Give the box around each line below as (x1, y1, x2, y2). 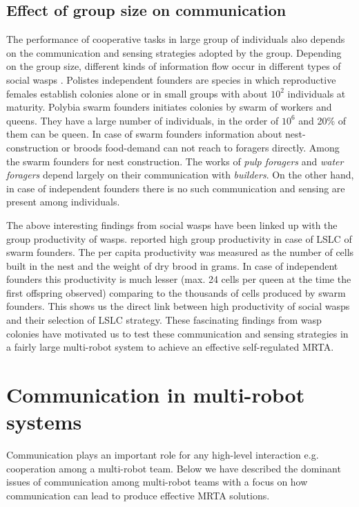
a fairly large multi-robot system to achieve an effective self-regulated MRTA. (6, 340, 334, 354)
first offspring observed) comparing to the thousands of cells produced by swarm (6, 285, 346, 299)
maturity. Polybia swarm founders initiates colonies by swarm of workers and (6, 100, 332, 114)
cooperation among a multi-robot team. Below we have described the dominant (6, 461, 341, 475)
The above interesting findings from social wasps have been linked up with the (6, 217, 338, 232)
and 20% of (298, 113, 347, 127)
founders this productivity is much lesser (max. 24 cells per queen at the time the (6, 272, 351, 286)
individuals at (287, 86, 346, 100)
